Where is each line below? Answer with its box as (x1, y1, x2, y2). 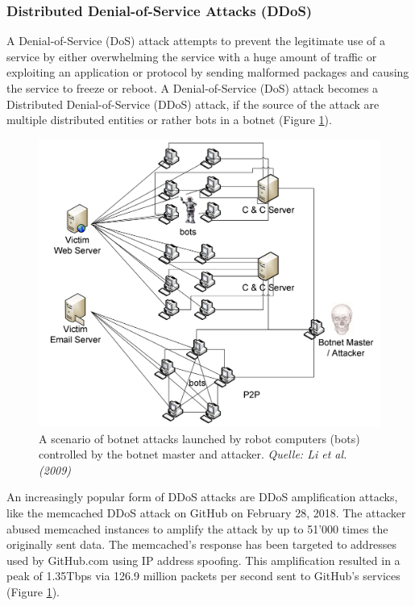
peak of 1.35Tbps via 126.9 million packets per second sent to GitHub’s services (6, 567, 400, 584)
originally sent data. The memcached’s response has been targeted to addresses (6, 536, 397, 553)
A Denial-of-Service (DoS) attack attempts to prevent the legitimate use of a (6, 32, 385, 49)
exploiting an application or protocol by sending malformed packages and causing (6, 64, 409, 81)
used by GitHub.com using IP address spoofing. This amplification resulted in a (6, 551, 400, 568)
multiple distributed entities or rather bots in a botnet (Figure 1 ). (6, 111, 332, 128)
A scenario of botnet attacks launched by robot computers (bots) (39, 430, 360, 446)
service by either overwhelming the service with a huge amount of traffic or (6, 48, 377, 64)
